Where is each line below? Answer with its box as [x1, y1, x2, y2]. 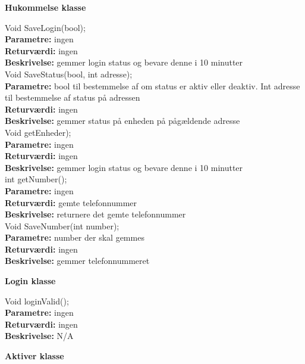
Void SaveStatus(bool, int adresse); [5, 67, 133, 80]
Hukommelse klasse [5, 1, 86, 13]
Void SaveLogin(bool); [5, 21, 86, 33]
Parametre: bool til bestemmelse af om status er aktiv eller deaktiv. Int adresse [5, 79, 300, 92]
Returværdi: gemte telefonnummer [5, 196, 137, 209]
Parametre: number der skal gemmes [5, 231, 144, 244]
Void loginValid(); [5, 294, 69, 307]
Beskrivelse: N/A [5, 329, 74, 342]
